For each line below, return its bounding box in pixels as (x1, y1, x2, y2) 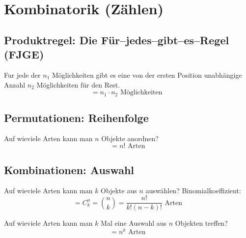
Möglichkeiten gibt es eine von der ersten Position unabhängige (52, 69, 242, 80)
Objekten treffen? (175, 218, 228, 228)
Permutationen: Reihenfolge (4, 110, 149, 125)
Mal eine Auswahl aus (101, 218, 167, 228)
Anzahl (4, 79, 26, 89)
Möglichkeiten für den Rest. (36, 79, 120, 89)
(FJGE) (4, 47, 44, 62)
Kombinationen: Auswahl (4, 162, 135, 177)
